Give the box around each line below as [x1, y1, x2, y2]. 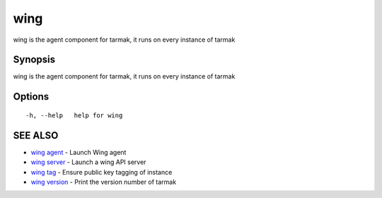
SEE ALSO [13, 129, 59, 141]
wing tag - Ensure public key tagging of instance [30, 168, 173, 176]
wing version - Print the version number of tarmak [30, 177, 177, 186]
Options [13, 91, 50, 103]
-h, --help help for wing [25, 111, 123, 120]
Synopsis [13, 54, 56, 66]
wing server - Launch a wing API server [30, 158, 146, 166]
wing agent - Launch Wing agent [30, 148, 127, 156]
